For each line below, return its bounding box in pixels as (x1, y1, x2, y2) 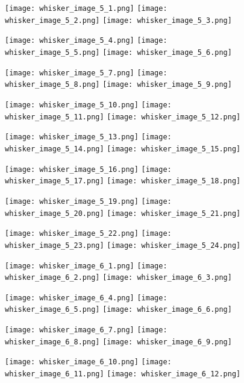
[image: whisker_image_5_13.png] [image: (5, 133, 172, 142)
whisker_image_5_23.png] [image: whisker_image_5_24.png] (5, 241, 241, 250)
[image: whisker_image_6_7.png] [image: (5, 326, 167, 335)
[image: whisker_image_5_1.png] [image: (5, 4, 167, 13)
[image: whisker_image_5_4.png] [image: (5, 36, 167, 45)
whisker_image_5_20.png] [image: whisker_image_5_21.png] (5, 209, 241, 218)
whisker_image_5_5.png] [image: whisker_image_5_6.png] (5, 48, 232, 57)
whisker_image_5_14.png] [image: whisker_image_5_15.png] (5, 144, 241, 153)
